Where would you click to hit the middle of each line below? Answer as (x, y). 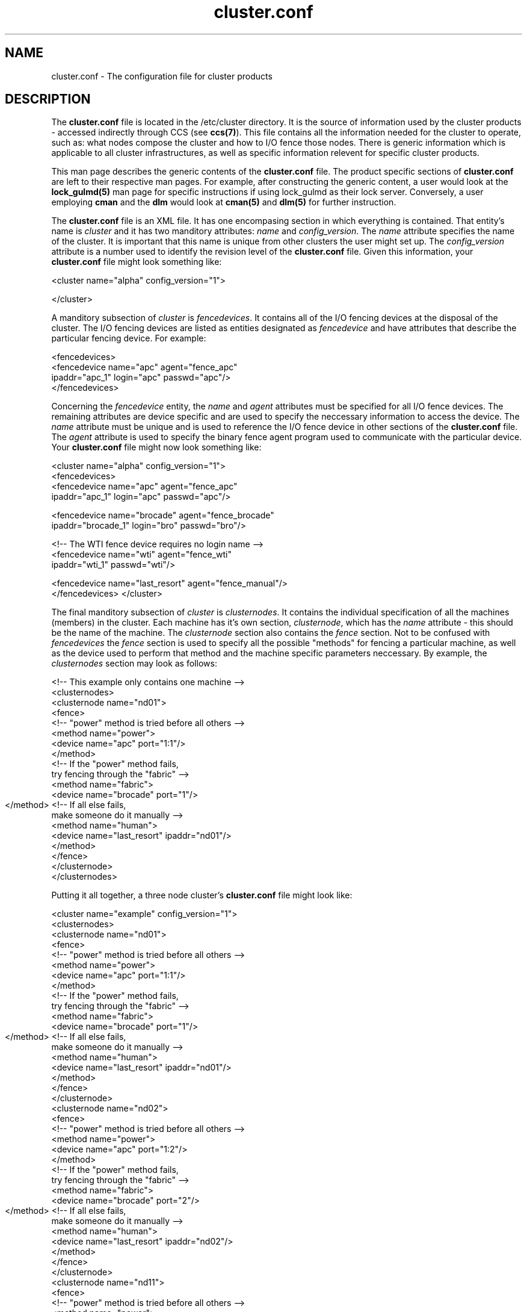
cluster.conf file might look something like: (137, 262)
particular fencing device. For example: (129, 338)
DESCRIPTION (48, 99)
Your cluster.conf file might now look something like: (156, 447)
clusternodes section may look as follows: (134, 664)
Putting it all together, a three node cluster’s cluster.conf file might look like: (202, 895)
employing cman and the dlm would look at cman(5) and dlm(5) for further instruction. (224, 202)
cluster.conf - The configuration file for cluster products (162, 76)
